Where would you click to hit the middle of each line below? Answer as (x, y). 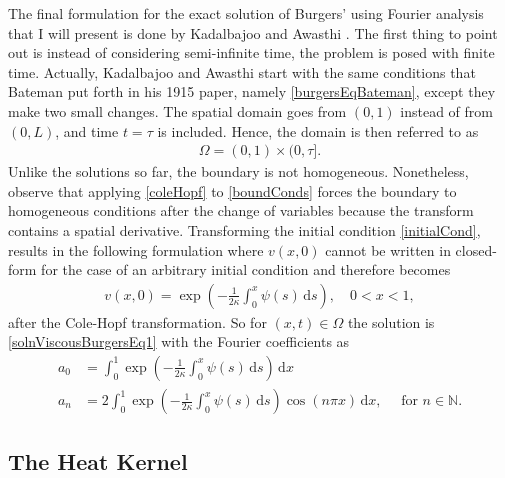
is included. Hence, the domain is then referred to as (318, 130)
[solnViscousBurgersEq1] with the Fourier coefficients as (179, 341)
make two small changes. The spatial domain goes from (177, 110)
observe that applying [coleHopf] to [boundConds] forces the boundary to (232, 190)
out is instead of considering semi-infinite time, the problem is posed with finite (251, 52)
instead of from (446, 110)
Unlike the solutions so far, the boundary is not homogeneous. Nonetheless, (238, 171)
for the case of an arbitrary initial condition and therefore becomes (246, 269)
